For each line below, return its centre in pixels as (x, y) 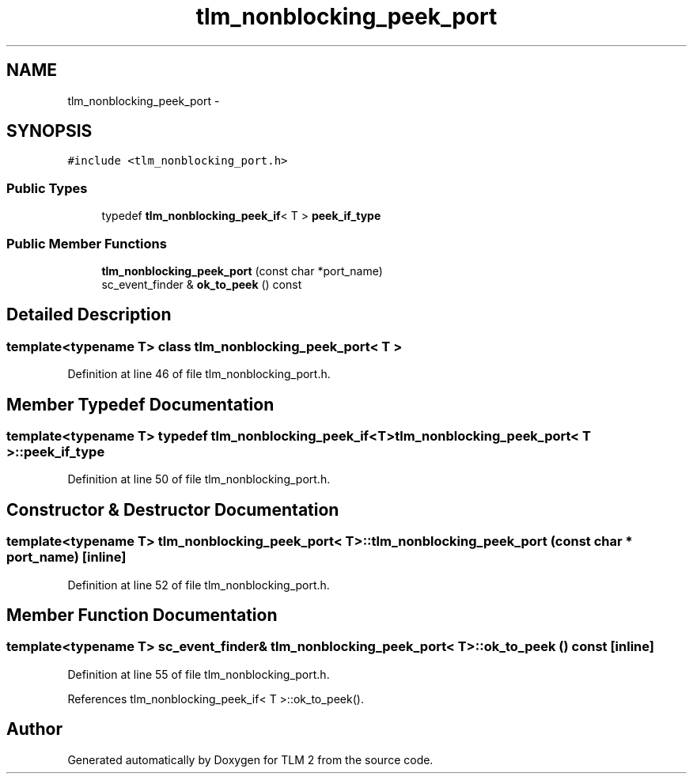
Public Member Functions (87, 243)
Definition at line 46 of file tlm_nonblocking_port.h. (199, 374)
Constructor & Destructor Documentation (173, 509)
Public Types (47, 188)
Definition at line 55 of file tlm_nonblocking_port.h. (199, 674)
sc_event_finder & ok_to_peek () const (202, 284)
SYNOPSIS (49, 131)
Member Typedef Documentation (140, 404)
